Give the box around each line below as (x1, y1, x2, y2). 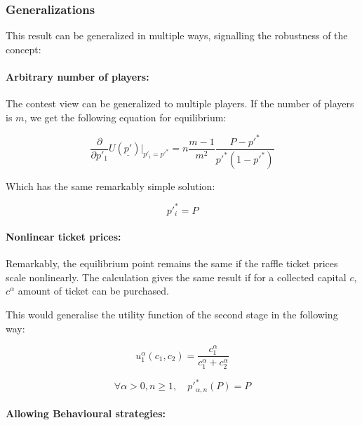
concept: (6, 41, 41, 56)
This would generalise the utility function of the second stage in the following (6, 306, 338, 321)
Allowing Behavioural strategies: (6, 406, 166, 421)
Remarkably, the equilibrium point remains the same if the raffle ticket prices (6, 256, 338, 271)
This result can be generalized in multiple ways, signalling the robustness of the (6, 28, 348, 43)
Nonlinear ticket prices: (6, 229, 121, 243)
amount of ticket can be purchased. (18, 283, 169, 298)
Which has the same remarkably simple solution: (6, 178, 215, 193)
